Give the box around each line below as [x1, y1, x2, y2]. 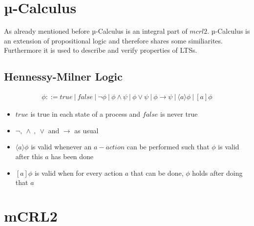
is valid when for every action [34, 167, 123, 178]
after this [15, 151, 43, 161]
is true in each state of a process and [30, 109, 141, 119]
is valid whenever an [31, 142, 92, 152]
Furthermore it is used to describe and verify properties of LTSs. [4, 45, 197, 55]
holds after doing [192, 167, 243, 178]
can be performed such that [127, 142, 210, 152]
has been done [51, 151, 94, 161]
